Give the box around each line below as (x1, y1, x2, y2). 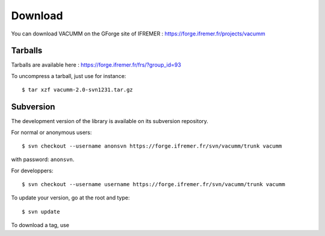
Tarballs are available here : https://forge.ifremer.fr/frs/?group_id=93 (11, 61, 182, 68)
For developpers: (11, 167, 54, 174)
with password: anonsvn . (11, 156, 75, 163)
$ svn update (22, 208, 60, 215)
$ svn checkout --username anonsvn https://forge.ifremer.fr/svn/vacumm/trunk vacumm (22, 142, 282, 150)
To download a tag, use (11, 222, 69, 229)
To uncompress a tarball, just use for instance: (11, 72, 126, 79)
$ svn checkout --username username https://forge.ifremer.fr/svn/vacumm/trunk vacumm (22, 181, 285, 188)
